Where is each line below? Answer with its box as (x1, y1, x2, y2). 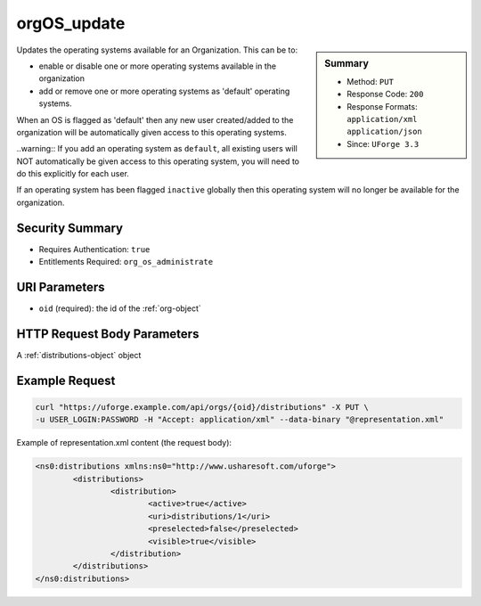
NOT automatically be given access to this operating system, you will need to (16, 156, 300, 167)
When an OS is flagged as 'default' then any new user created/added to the (16, 114, 294, 125)
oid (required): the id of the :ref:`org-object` (38, 303, 202, 314)
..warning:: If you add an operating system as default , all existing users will (16, 143, 298, 154)
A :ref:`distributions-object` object (16, 349, 142, 360)
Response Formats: (346, 101, 418, 111)
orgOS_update (16, 13, 126, 33)
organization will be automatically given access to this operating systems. (16, 127, 287, 137)
